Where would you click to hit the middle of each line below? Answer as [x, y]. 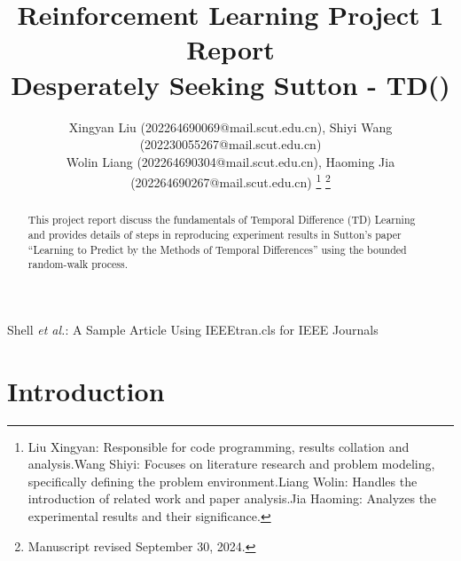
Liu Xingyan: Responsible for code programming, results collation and [219, 446]
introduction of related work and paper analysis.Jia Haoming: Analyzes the [232, 498]
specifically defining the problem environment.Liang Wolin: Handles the [223, 481]
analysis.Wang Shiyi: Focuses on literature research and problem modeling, [231, 464]
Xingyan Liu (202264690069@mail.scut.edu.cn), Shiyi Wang [230, 126]
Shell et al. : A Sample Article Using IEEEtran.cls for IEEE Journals [193, 329]
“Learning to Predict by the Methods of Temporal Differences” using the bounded [217, 249]
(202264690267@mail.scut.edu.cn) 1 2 [230, 181]
